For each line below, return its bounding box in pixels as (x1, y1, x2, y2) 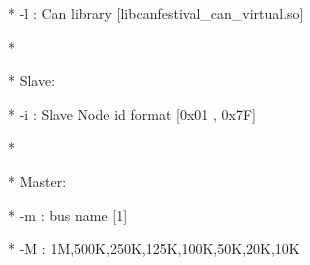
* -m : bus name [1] (8, 204, 128, 225)
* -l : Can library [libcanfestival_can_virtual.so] (8, 3, 304, 23)
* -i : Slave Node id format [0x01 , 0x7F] (8, 103, 256, 124)
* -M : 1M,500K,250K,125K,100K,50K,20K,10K (8, 238, 300, 259)
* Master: (8, 170, 67, 191)
